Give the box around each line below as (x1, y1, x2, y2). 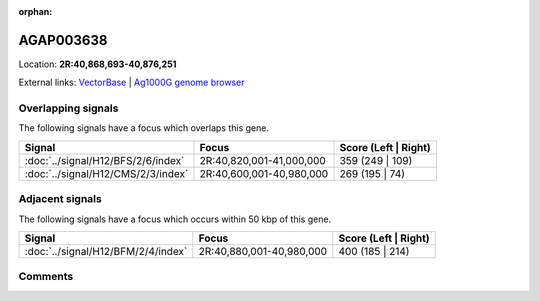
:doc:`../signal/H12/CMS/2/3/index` (24, 166, 189, 180)
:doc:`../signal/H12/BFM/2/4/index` (24, 244, 188, 258)
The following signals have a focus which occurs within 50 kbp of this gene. (18, 213, 332, 225)
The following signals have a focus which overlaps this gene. (18, 122, 270, 134)
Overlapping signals (18, 101, 119, 115)
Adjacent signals (18, 192, 102, 206)
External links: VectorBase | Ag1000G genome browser (18, 76, 245, 89)
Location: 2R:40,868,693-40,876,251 (18, 58, 177, 70)
